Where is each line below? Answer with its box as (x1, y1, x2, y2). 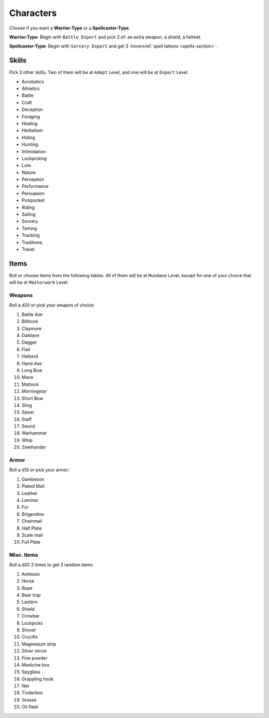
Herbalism (21, 127, 43, 133)
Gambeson (21, 476, 44, 482)
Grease (21, 697, 37, 703)
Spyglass (21, 669, 41, 675)
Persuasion (21, 190, 45, 196)
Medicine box (21, 662, 50, 668)
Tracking (21, 232, 40, 238)
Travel (21, 246, 35, 252)
